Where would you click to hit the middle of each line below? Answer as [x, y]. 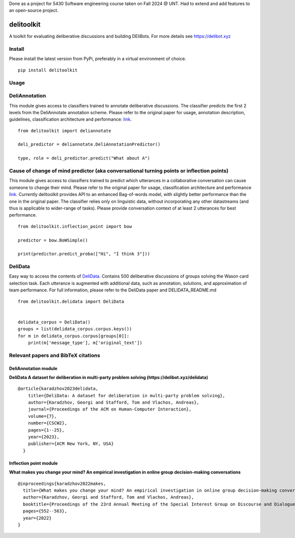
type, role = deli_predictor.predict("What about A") [84, 158]
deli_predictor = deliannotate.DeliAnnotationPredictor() [89, 144]
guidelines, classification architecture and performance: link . [71, 119]
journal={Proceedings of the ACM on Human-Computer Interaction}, [110, 409]
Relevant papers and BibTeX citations [55, 355]
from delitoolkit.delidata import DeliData [71, 301]
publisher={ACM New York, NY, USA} [71, 444]
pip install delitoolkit [48, 70]
